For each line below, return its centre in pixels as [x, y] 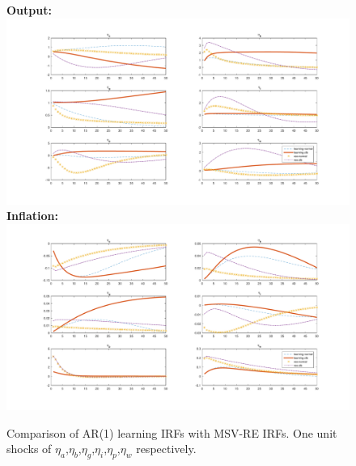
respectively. [166, 449]
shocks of [29, 449]
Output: [29, 10]
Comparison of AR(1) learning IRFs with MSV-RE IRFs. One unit [172, 432]
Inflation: [33, 216]
